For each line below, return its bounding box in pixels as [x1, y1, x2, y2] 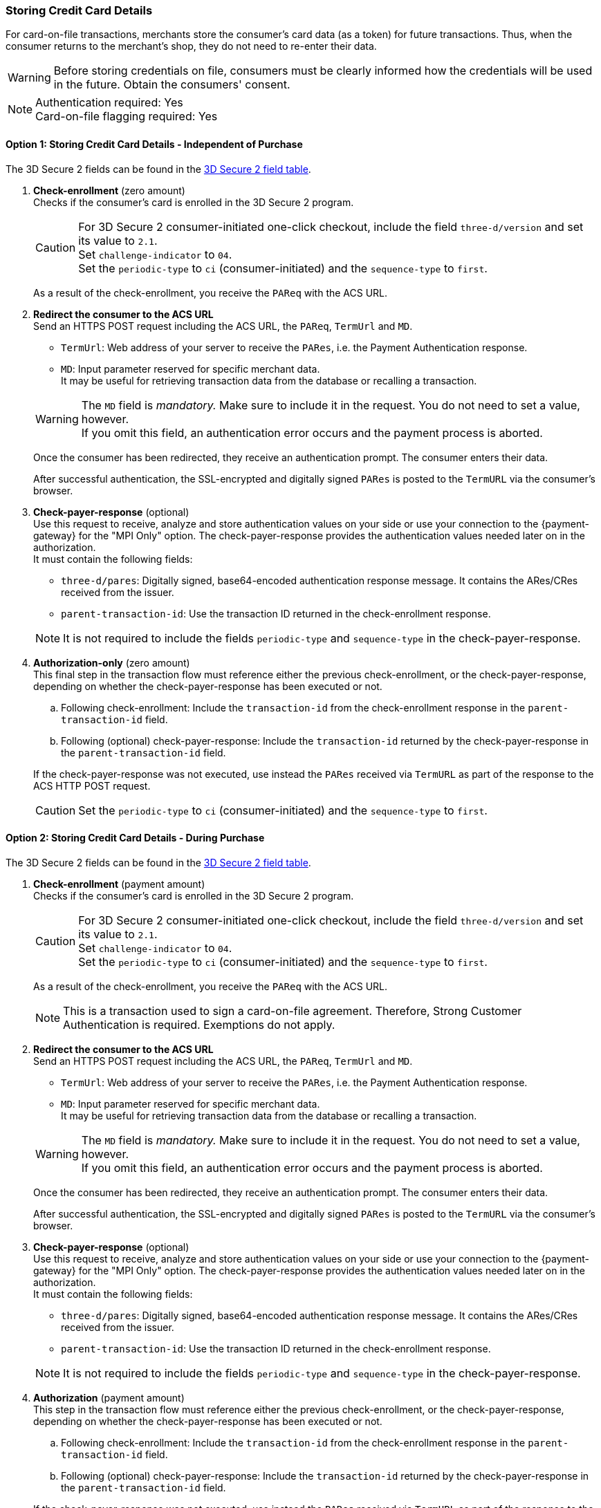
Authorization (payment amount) [33, 1391, 185, 1404]
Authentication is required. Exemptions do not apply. [63, 1017, 335, 1032]
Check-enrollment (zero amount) [33, 184, 185, 196]
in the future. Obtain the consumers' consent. [53, 77, 290, 92]
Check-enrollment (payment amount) [33, 877, 205, 890]
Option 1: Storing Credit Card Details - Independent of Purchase [6, 138, 303, 150]
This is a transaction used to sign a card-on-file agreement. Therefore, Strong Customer [63, 1003, 522, 1018]
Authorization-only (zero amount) [33, 656, 190, 669]
